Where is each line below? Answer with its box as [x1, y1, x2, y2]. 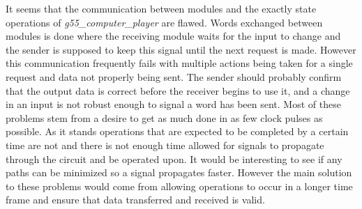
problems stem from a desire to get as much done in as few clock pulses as [6, 110, 323, 125]
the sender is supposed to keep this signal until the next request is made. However [6, 42, 356, 56]
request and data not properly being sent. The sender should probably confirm [6, 69, 342, 84]
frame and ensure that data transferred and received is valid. [6, 192, 265, 207]
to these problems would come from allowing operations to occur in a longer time [6, 178, 353, 193]
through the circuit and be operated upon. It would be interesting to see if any [6, 151, 342, 166]
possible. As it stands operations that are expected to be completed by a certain [6, 124, 349, 139]
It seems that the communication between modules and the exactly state [6, 1, 317, 15]
